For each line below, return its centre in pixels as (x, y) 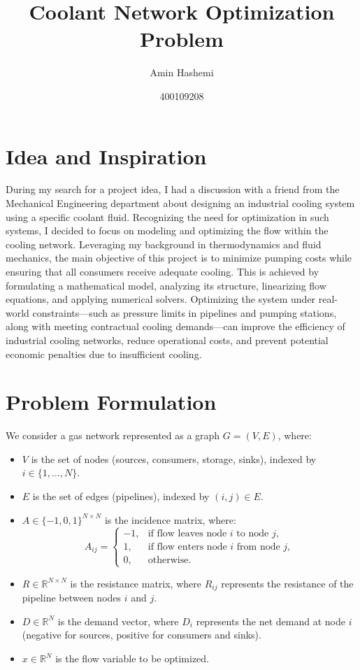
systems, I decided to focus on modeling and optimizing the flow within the (167, 230)
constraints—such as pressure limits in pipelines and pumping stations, (185, 312)
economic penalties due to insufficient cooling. (104, 354)
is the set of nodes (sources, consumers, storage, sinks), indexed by (174, 458)
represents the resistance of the (287, 583)
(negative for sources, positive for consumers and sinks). (142, 635)
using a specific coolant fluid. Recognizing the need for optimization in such (167, 216)
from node (258, 547)
